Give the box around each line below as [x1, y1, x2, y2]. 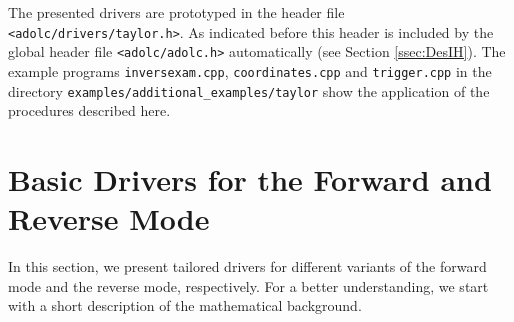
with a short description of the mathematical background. [8, 295, 362, 316]
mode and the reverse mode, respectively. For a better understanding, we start [8, 275, 489, 296]
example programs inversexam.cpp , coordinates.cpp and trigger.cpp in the [8, 60, 492, 81]
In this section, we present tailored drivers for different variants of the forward [8, 256, 487, 277]
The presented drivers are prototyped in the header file [8, 2, 345, 22]
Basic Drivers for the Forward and [8, 159, 492, 199]
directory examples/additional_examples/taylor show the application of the [8, 80, 490, 101]
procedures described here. [8, 100, 171, 121]
